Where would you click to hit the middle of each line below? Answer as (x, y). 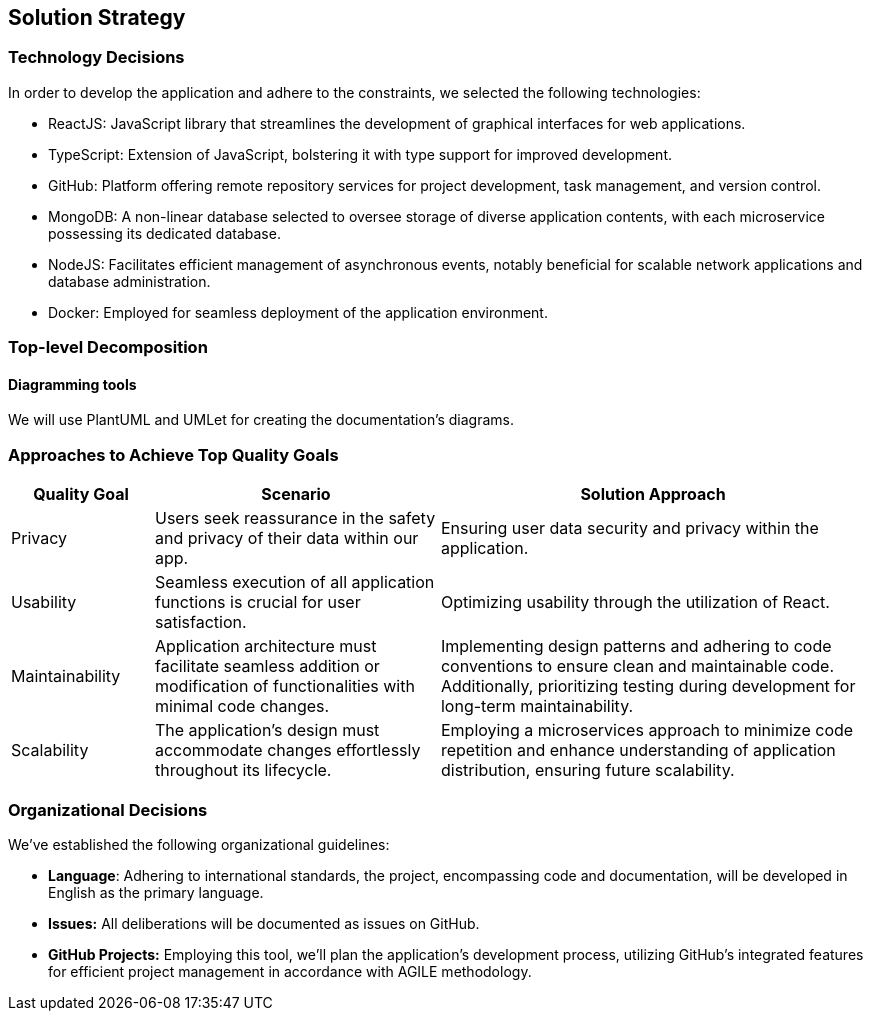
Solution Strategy (97, 17)
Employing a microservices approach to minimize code (647, 730)
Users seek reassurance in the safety (295, 518)
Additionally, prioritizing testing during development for (648, 686)
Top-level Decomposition (108, 347)
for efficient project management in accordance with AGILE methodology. (290, 971)
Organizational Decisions (108, 809)
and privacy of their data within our (286, 538)
